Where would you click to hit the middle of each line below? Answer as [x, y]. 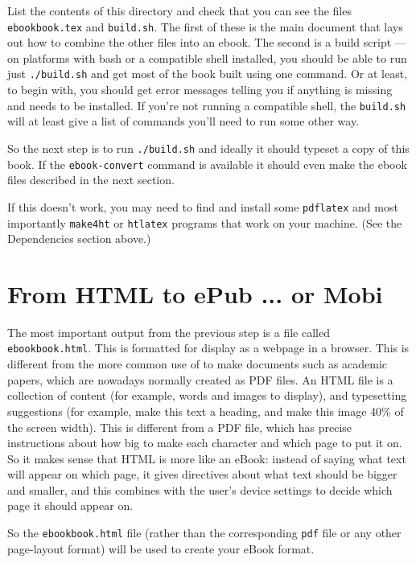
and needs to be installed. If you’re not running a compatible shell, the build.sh [207, 105]
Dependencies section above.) [79, 238]
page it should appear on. [70, 505]
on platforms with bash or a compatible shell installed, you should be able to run [207, 58]
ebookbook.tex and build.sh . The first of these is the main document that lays [205, 26]
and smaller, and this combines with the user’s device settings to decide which [200, 489]
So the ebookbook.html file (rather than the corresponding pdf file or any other [204, 533]
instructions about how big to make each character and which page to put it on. [205, 443]
